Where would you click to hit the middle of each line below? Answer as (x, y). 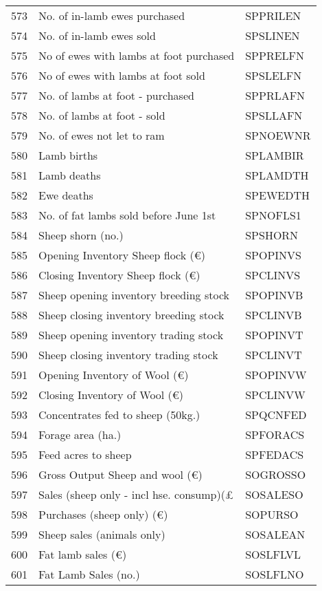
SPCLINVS (273, 275)
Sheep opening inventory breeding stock (134, 295)
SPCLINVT (274, 355)
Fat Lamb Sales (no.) (89, 574)
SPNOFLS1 (273, 215)
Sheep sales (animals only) (102, 534)
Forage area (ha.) (80, 434)
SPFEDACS (275, 454)
